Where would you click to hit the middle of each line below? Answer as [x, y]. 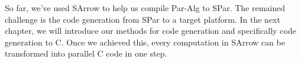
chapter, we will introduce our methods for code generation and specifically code [150, 31]
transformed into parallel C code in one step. [86, 53]
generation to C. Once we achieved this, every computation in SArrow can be [145, 42]
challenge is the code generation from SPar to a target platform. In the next [143, 19]
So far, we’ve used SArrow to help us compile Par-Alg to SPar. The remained [145, 8]
